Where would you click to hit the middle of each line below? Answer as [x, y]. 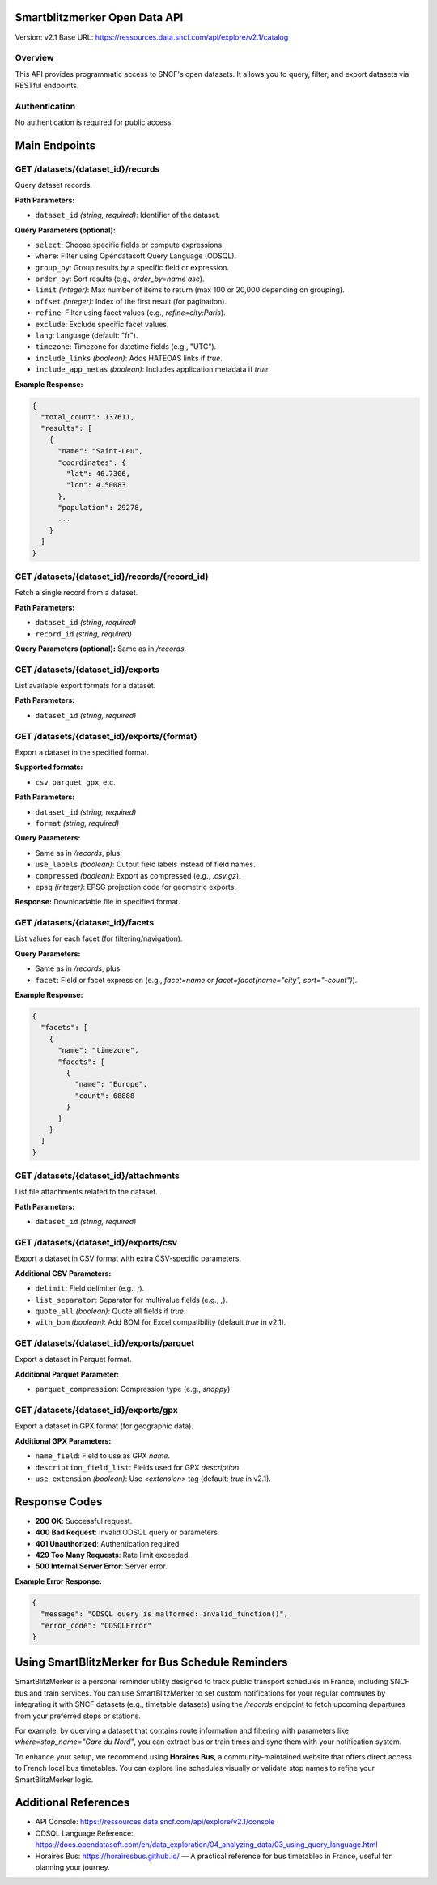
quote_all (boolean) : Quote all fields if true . [110, 1311]
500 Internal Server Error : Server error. [101, 1566]
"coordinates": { [92, 462]
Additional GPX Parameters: [63, 1440]
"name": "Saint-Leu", [100, 451]
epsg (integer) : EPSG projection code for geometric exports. [136, 887]
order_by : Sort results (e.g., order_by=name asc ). [120, 279]
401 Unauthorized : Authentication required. [108, 1543]
